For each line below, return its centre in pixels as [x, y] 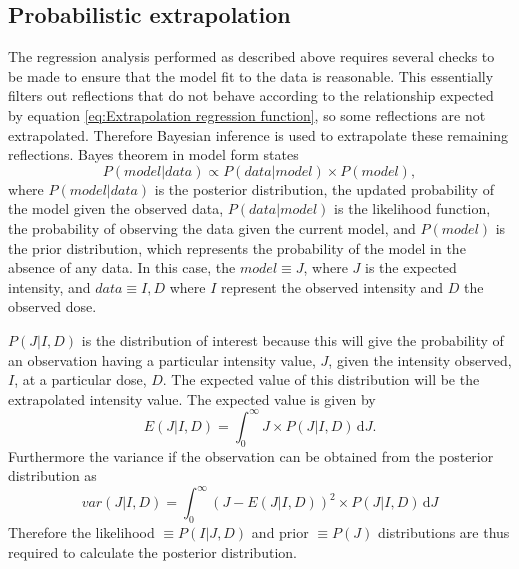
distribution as [52, 475]
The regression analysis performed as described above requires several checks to [251, 56]
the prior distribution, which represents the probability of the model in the [237, 247]
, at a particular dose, [80, 379]
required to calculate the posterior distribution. [152, 551]
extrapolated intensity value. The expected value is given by [192, 398]
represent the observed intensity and [332, 286]
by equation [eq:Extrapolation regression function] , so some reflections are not [247, 114]
